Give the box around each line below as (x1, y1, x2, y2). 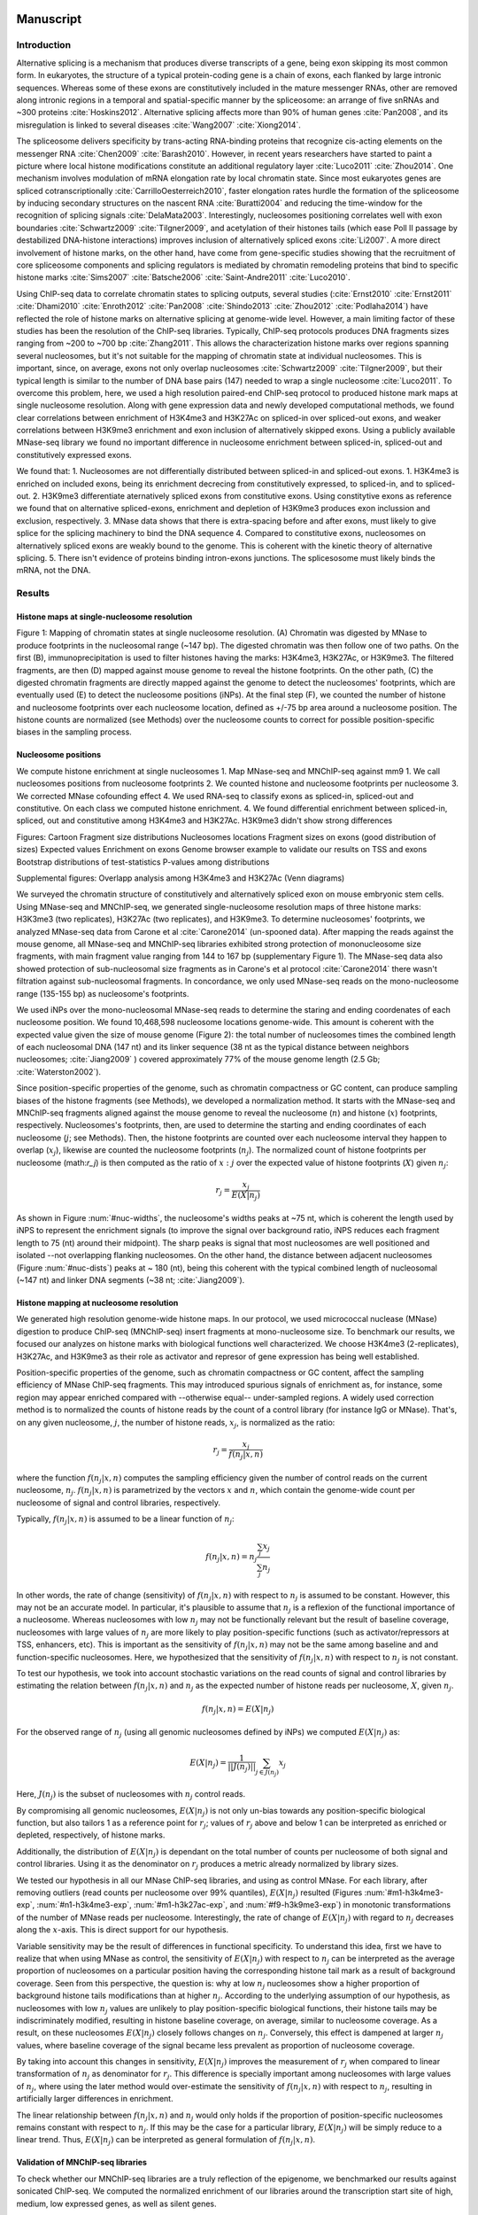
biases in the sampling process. (16, 727, 132, 737)
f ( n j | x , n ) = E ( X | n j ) (201, 1704, 274, 1716)
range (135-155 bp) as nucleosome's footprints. (16, 988, 189, 999)
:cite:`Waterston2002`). (16, 1066, 102, 1076)
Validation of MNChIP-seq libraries (16, 2157, 148, 2168)
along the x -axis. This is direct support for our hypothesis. (16, 1924, 229, 1935)
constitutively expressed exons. (16, 449, 132, 460)
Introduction (16, 39, 71, 51)
